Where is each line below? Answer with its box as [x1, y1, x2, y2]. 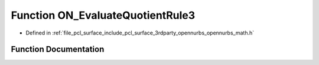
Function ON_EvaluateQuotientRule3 [11, 9, 196, 22]
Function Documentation [11, 45, 105, 54]
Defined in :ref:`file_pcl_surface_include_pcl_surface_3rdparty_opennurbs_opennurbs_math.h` [25, 29, 255, 36]
